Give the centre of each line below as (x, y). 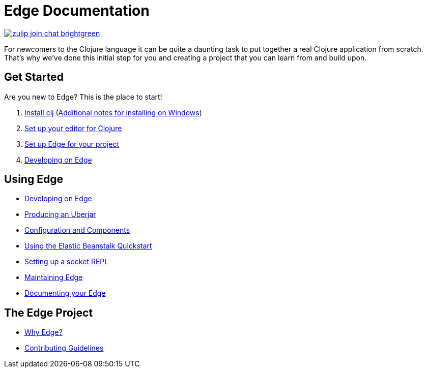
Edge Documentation (77, 11)
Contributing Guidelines (64, 348)
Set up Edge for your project (72, 144)
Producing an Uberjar (60, 214)
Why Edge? (44, 332)
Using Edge (34, 179)
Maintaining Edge (54, 277)
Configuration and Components (77, 230)
